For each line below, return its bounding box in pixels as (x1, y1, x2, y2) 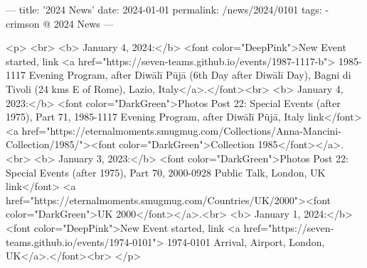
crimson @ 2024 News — (6, 16, 114, 30)
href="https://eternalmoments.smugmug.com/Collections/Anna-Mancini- (21, 123, 341, 138)
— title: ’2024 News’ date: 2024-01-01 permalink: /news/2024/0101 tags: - (6, 2, 329, 16)
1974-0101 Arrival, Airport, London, (167, 234, 325, 249)
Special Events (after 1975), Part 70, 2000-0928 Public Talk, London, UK (6, 164, 326, 179)
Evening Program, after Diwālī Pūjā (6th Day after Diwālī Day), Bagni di (28, 67, 351, 82)
